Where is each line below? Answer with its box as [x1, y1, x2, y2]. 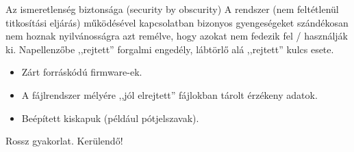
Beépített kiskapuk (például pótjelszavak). [21, 110, 199, 125]
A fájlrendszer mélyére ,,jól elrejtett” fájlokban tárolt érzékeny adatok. [21, 87, 318, 102]
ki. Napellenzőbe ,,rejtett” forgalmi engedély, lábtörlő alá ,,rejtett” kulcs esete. [5, 42, 334, 56]
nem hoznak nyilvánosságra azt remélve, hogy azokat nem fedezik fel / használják [5, 29, 348, 43]
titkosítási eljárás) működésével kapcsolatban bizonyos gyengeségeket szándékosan [5, 15, 349, 29]
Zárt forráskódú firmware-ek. [21, 65, 142, 79]
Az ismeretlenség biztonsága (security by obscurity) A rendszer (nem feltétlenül [5, 2, 339, 16]
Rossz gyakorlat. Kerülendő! [5, 134, 123, 148]
